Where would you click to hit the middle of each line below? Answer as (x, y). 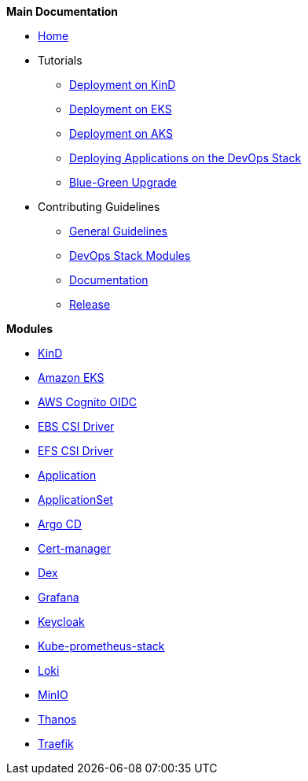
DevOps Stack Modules (130, 255)
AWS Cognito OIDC (88, 402)
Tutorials (60, 60)
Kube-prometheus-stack (101, 646)
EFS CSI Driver (76, 451)
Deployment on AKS (121, 133)
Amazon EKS (71, 378)
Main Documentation (62, 11)
